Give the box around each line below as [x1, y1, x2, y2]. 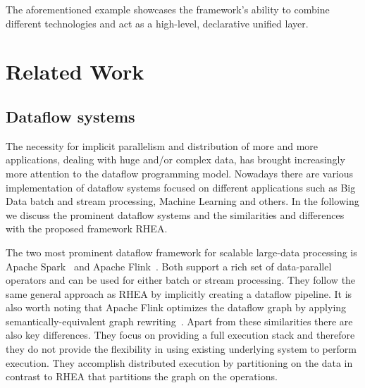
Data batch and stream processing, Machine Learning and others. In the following [6, 194, 359, 208]
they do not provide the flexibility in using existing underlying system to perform [6, 342, 357, 356]
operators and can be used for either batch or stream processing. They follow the [6, 273, 356, 287]
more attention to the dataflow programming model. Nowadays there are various [6, 165, 354, 180]
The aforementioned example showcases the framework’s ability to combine [6, 2, 330, 16]
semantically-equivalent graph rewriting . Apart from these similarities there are [6, 313, 353, 328]
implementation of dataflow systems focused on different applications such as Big [6, 180, 356, 194]
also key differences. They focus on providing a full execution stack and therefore [6, 327, 355, 342]
